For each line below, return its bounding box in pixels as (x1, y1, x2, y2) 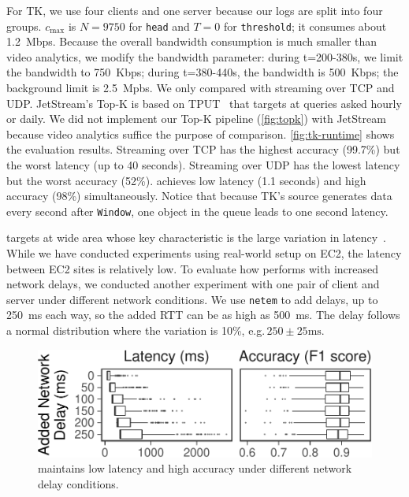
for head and (128, 17, 190, 34)
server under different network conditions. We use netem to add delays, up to (6, 291, 378, 307)
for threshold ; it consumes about (224, 17, 387, 34)
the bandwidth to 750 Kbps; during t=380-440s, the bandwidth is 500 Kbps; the (6, 64, 399, 80)
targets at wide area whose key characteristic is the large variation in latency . (6, 229, 386, 246)
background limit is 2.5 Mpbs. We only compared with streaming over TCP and (6, 80, 395, 96)
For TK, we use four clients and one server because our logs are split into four (6, 2, 383, 18)
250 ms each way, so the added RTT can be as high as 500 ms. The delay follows (6, 306, 400, 323)
